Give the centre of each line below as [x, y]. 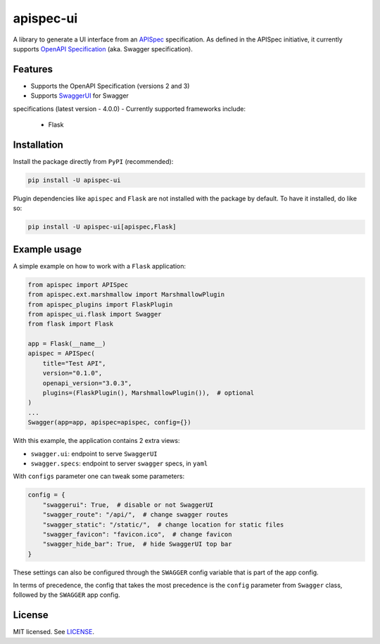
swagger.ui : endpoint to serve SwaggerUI [94, 453]
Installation [38, 144]
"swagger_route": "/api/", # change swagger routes [135, 515]
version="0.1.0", [72, 373]
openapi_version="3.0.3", [87, 383]
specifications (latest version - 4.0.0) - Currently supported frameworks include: [129, 108]
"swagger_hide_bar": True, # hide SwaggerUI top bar [137, 544]
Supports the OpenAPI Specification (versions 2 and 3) [110, 86]
